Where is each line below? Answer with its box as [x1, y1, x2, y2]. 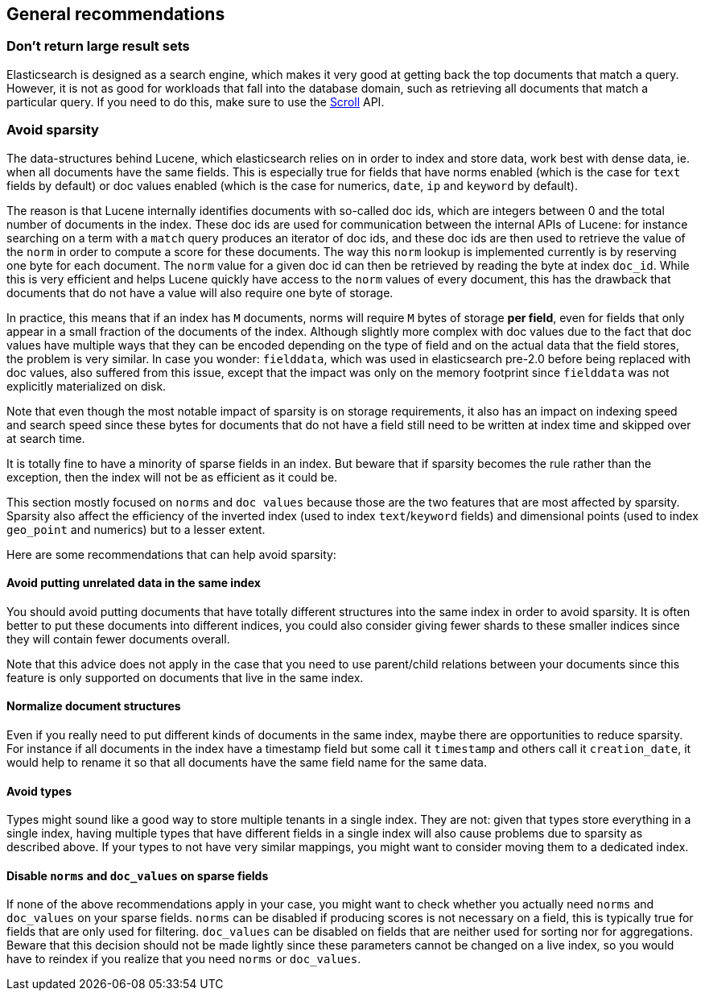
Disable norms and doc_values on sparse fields [6, 868, 269, 883]
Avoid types [6, 784, 72, 798]
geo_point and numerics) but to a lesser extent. [6, 522, 266, 536]
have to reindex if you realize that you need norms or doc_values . [6, 952, 361, 966]
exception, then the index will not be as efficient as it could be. [6, 470, 338, 484]
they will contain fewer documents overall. [6, 631, 230, 646]
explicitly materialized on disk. [6, 379, 167, 393]
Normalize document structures [6, 699, 181, 714]
